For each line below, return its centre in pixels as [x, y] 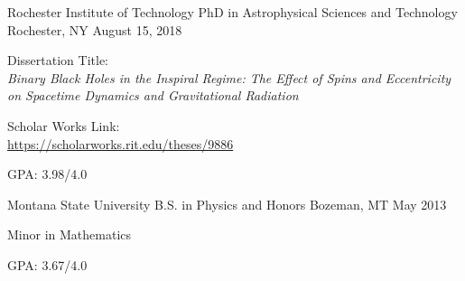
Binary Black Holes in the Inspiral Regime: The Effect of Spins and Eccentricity [229, 77]
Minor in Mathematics [70, 234]
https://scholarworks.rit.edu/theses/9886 [121, 143]
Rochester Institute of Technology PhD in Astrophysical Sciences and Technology [232, 12]
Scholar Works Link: [64, 125]
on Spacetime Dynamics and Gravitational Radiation [153, 95]
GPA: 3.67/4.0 [47, 264]
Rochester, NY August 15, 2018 [95, 29]
